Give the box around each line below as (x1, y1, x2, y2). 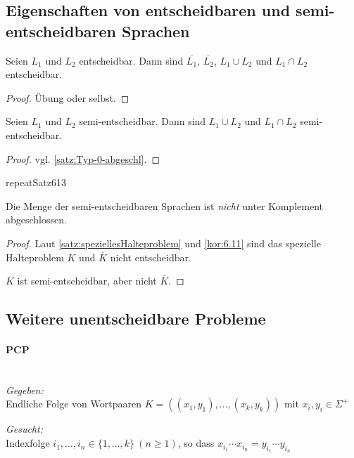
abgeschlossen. (6, 212, 67, 227)
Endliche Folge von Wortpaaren (6, 396, 142, 411)
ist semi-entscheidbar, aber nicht (17, 273, 157, 288)
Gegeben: (6, 382, 44, 397)
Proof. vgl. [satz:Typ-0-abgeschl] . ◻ (6, 151, 160, 166)
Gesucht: (6, 421, 44, 436)
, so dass (177, 436, 215, 450)
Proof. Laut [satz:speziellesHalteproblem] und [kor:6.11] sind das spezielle (6, 235, 321, 250)
